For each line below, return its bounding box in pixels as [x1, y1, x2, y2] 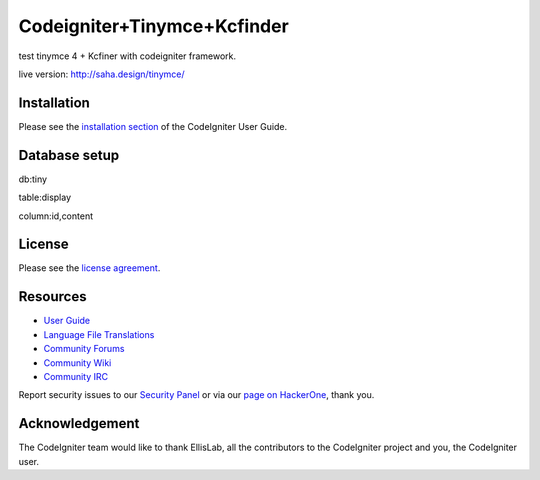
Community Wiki [43, 356, 112, 369]
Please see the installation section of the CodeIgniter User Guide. [18, 120, 288, 132]
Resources [18, 288, 87, 305]
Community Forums [43, 343, 125, 355]
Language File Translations [43, 328, 155, 340]
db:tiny [18, 173, 48, 185]
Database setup [18, 146, 120, 164]
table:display [18, 191, 72, 204]
